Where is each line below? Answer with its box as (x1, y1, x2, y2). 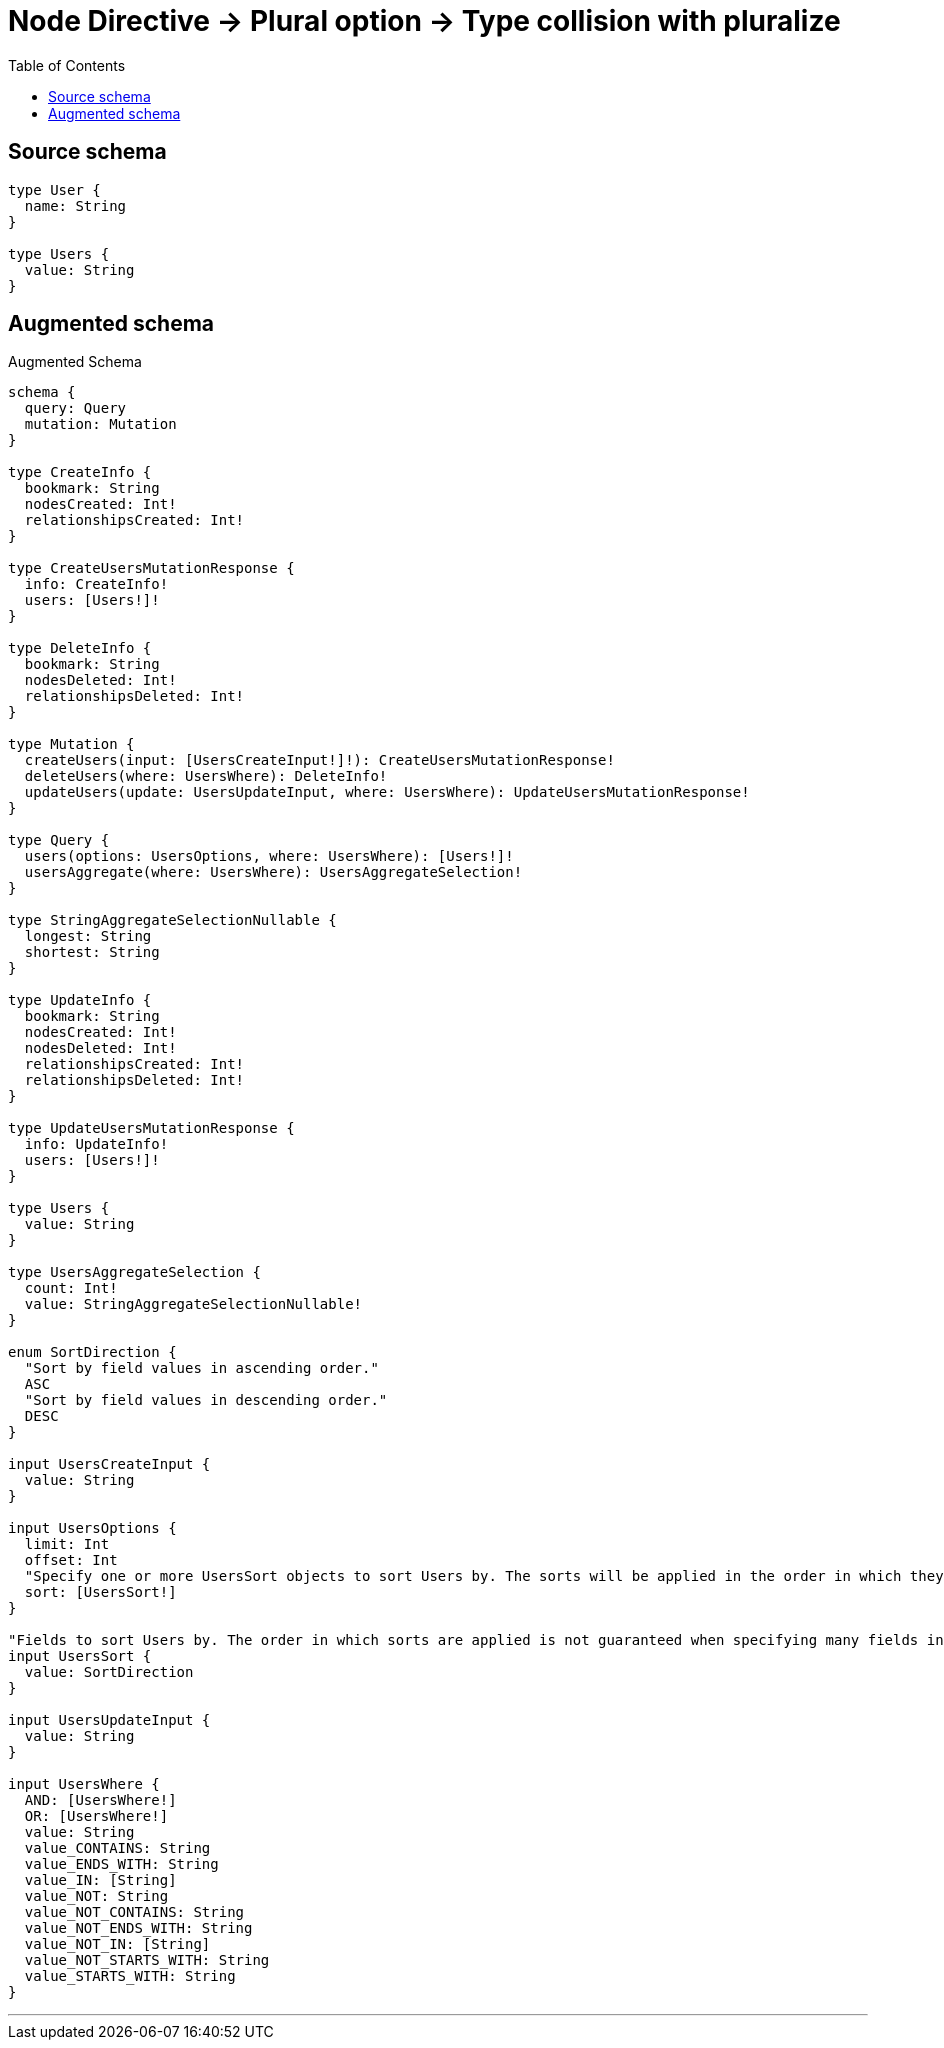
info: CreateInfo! (24, 576, 169, 593)
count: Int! (24, 1280, 118, 1297)
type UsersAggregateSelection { (8, 1264, 261, 1281)
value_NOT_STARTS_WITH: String (24, 1952, 270, 1969)
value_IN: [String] (24, 1872, 177, 1889)
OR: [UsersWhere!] (24, 1808, 169, 1825)
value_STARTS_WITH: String (24, 1968, 236, 1985)
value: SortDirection (24, 1664, 194, 1681)
